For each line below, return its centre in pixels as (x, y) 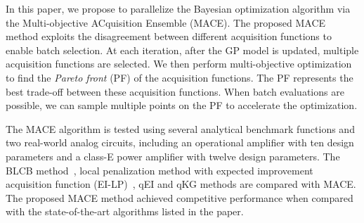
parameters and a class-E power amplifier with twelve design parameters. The (173, 156)
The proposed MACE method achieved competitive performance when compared (180, 197)
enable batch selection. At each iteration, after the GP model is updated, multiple (182, 50)
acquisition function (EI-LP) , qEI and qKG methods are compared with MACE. (181, 184)
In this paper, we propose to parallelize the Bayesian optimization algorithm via (178, 8)
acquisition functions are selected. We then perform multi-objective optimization (179, 64)
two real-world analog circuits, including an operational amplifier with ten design (180, 142)
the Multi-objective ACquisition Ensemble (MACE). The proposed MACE (166, 22)
